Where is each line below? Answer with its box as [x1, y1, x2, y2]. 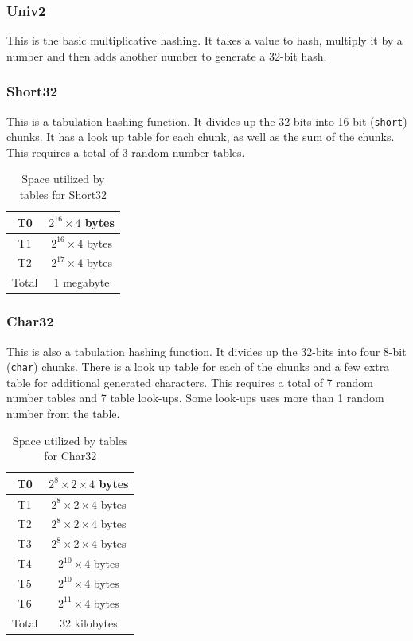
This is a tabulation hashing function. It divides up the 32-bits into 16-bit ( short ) [6, 112, 407, 129]
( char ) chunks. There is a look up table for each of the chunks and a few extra [6, 358, 390, 375]
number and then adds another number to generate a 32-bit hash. [6, 47, 327, 64]
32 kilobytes [59, 614, 118, 631]
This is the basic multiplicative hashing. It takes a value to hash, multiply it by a [6, 32, 403, 49]
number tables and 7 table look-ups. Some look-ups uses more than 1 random [6, 389, 384, 406]
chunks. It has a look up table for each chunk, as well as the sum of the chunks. [6, 128, 395, 145]
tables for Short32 [19, 186, 107, 203]
